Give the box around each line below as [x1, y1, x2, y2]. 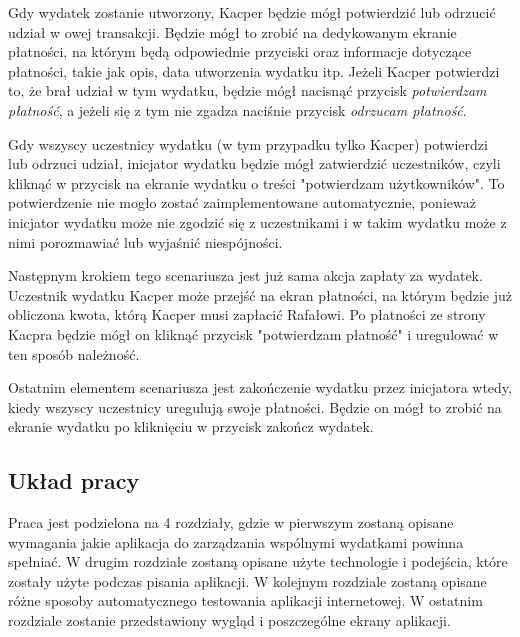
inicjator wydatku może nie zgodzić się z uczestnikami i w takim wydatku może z [8, 211, 507, 232]
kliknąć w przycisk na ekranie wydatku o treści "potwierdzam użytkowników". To [8, 172, 505, 193]
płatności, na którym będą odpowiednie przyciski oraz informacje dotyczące [8, 41, 472, 62]
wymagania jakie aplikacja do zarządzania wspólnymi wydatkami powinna [8, 531, 464, 552]
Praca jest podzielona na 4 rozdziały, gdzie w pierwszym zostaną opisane [8, 512, 454, 533]
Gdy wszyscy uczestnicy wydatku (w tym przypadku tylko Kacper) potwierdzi [8, 133, 488, 154]
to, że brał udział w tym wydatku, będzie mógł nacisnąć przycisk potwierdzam [8, 80, 487, 101]
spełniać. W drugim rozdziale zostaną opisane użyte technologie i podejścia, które [8, 551, 508, 572]
